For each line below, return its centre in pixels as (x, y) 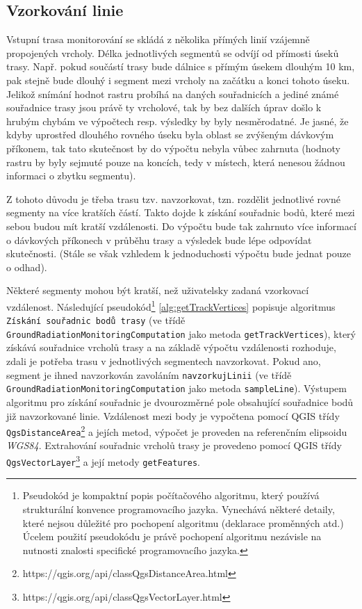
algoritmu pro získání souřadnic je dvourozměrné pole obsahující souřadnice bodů (180, 401)
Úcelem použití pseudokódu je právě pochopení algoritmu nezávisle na (172, 536)
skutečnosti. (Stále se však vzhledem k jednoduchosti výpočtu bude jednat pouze (179, 253)
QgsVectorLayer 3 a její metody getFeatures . (103, 461)
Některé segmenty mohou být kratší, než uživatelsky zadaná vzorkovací (158, 290)
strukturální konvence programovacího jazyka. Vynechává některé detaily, (179, 509)
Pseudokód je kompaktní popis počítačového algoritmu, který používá (171, 495)
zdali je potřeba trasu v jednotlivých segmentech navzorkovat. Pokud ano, (164, 361)
